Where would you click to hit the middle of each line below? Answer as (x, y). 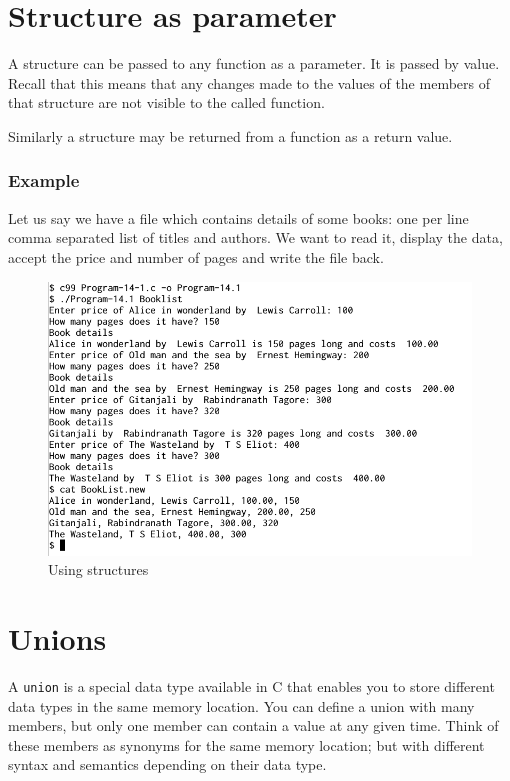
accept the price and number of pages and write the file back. (196, 256)
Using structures (98, 569)
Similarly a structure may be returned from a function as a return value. (230, 135)
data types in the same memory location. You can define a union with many (241, 705)
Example (44, 180)
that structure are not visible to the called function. (166, 102)
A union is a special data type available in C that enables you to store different (251, 685)
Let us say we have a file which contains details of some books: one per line (238, 217)
